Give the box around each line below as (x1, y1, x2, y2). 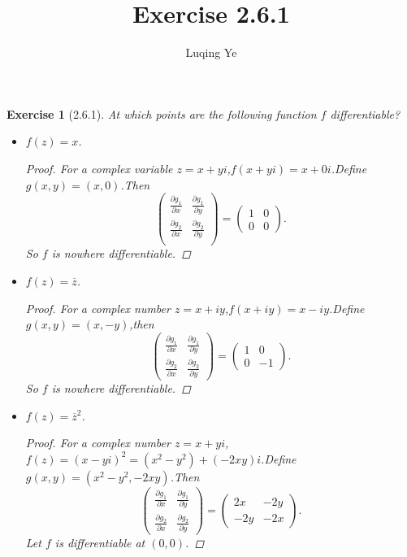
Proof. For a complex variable (25, 159, 173, 176)
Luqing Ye (185, 44, 237, 61)
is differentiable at (54, 534, 145, 551)
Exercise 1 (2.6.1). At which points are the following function (6, 105, 317, 122)
